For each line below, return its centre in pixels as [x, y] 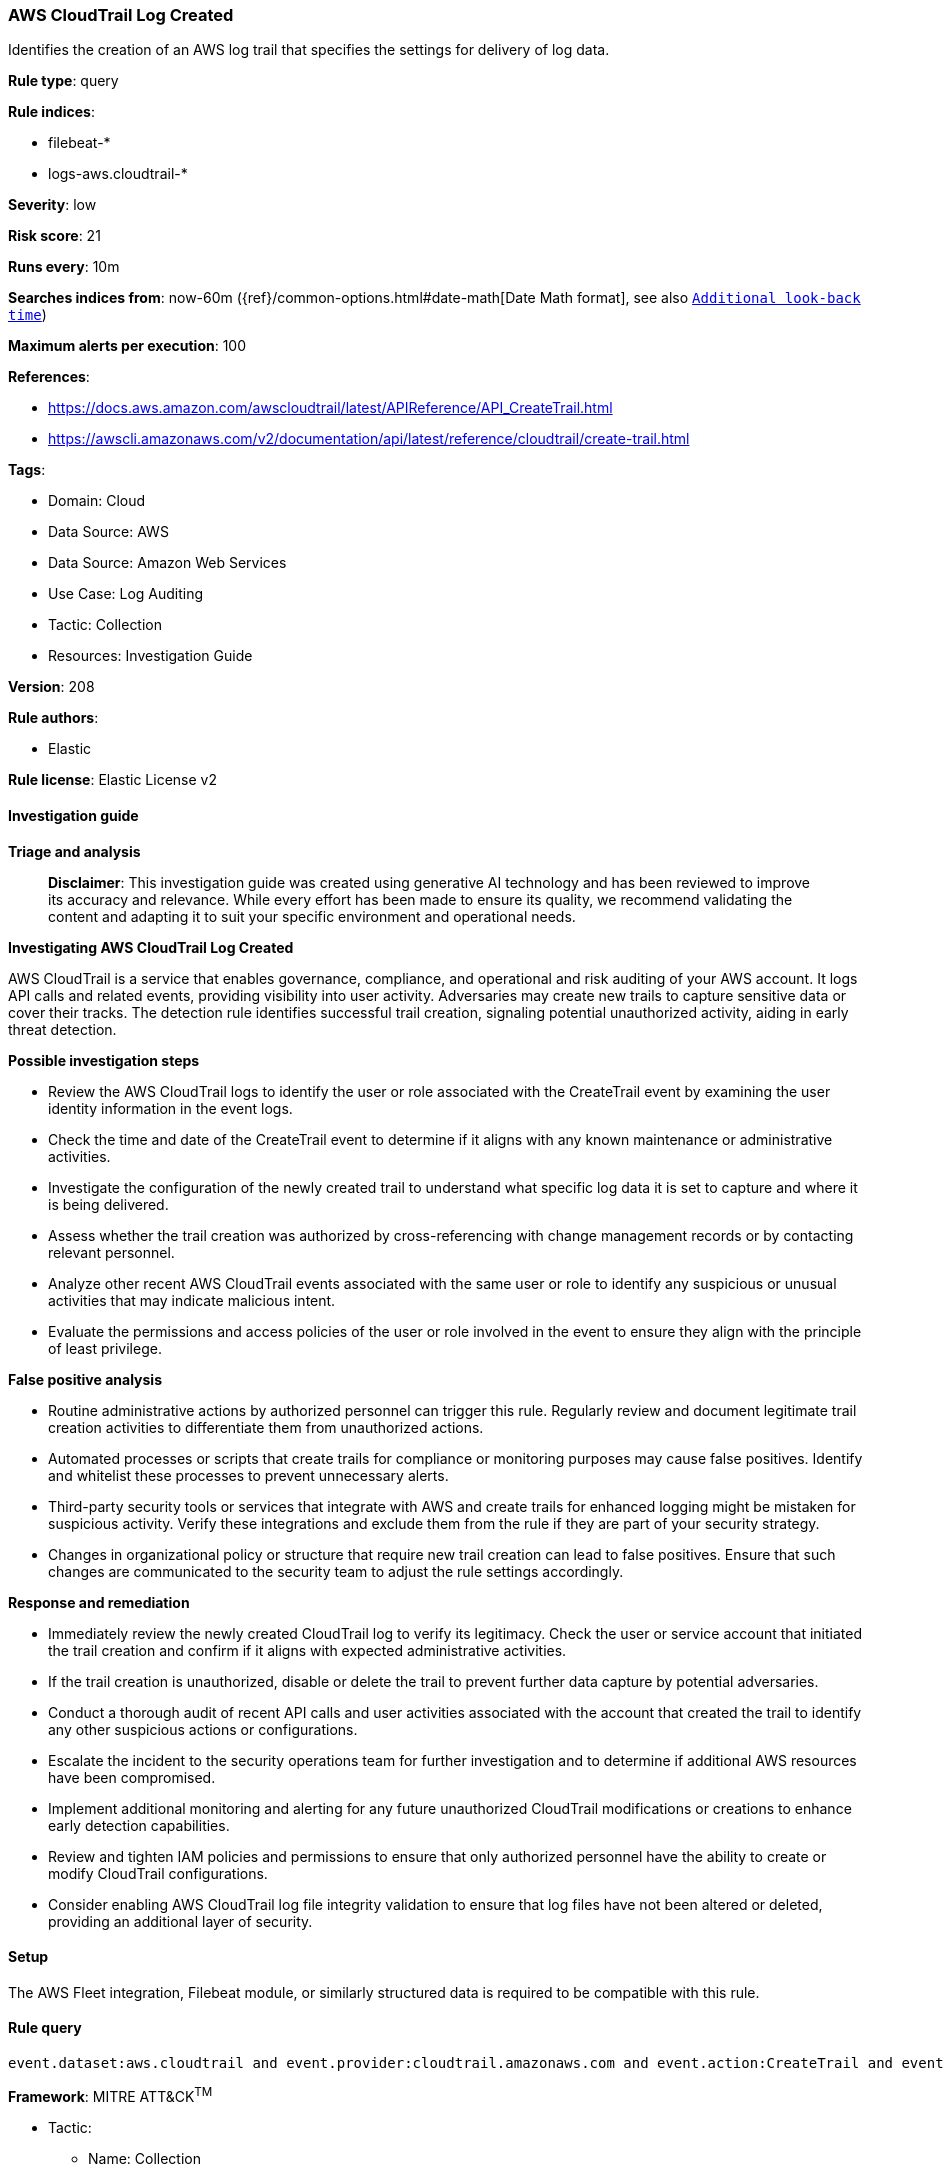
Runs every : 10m [64, 267]
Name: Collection [145, 2158]
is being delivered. [108, 1204]
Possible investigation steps [104, 1060]
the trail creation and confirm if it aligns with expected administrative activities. [307, 1650]
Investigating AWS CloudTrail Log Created [151, 947]
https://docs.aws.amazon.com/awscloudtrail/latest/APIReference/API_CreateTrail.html [330, 408]
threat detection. [62, 1029]
